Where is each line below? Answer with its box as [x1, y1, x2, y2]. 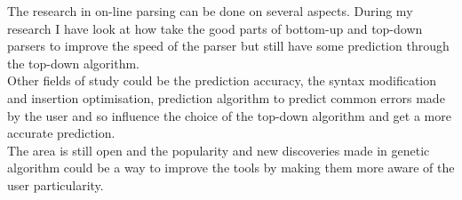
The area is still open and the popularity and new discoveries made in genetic [7, 140, 430, 159]
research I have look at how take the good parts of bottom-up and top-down [7, 19, 423, 37]
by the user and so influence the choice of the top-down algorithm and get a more [7, 106, 451, 124]
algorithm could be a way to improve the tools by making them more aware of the [7, 158, 455, 177]
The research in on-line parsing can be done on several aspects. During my [7, 2, 413, 20]
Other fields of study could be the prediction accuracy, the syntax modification [7, 71, 436, 90]
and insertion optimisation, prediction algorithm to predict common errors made [7, 88, 445, 107]
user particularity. [7, 175, 104, 194]
